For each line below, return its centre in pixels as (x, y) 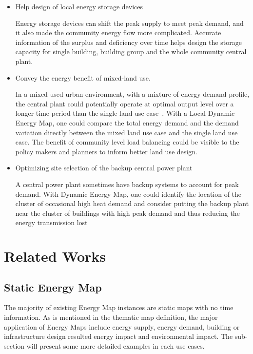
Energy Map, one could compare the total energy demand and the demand (127, 122)
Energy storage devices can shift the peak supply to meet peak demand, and (129, 23)
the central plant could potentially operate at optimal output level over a (125, 103)
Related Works (55, 256)
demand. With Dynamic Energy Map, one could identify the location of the (128, 194)
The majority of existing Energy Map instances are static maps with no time (119, 307)
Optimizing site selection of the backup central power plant (104, 168)
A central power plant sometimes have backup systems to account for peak (127, 184)
